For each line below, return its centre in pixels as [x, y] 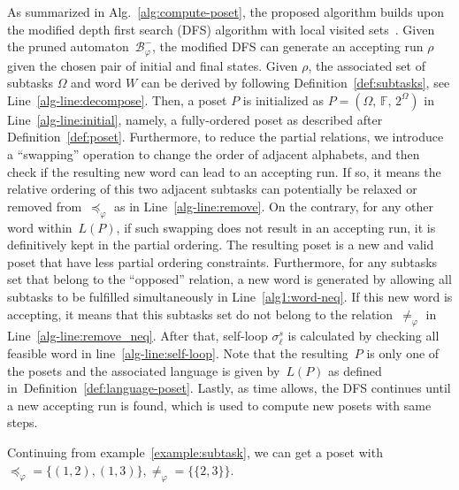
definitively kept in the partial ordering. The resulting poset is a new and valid [221, 245]
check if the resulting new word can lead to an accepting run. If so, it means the [224, 171]
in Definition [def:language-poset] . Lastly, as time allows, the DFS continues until [229, 388]
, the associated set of [367, 65]
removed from [45, 206]
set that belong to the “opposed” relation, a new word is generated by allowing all [229, 279]
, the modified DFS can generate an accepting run [288, 46]
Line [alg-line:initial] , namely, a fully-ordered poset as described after [195, 119]
